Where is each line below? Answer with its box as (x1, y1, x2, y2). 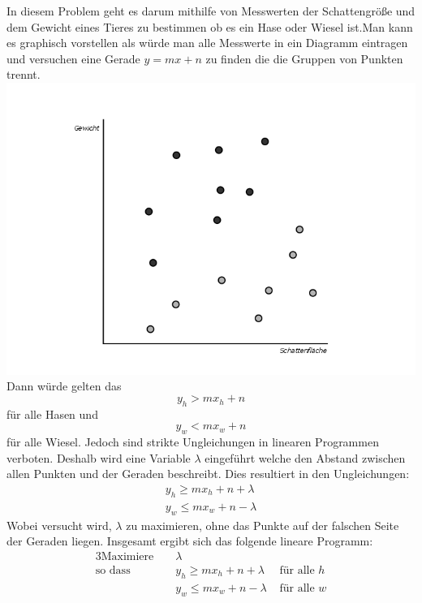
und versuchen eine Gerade (6, 50, 140, 67)
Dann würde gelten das (6, 377, 122, 394)
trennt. (6, 66, 41, 83)
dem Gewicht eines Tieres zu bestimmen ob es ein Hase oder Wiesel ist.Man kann (6, 18, 413, 35)
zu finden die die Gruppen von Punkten (205, 50, 403, 67)
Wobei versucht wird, (6, 516, 112, 533)
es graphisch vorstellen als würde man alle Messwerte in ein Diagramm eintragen (6, 34, 408, 51)
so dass (95, 564, 131, 576)
